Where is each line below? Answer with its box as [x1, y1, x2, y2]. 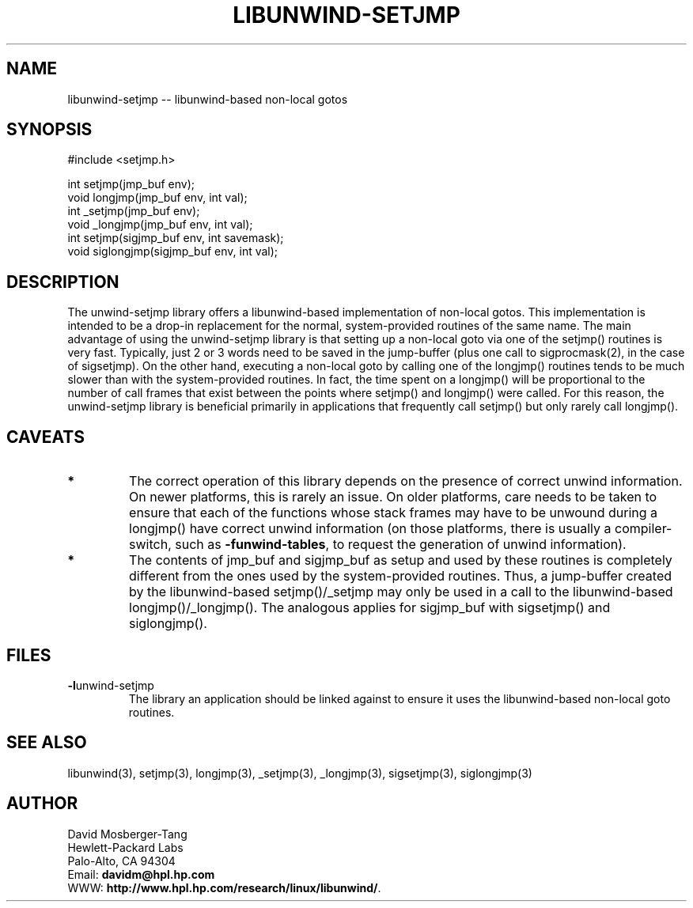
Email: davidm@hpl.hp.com [67, 867, 215, 881]
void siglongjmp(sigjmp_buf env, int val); [67, 244, 278, 259]
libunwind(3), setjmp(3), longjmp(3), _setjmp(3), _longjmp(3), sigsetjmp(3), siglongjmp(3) [67, 766, 532, 780]
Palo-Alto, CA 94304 [67, 853, 176, 868]
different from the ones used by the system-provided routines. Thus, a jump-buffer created [129, 568, 672, 585]
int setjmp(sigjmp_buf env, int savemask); [67, 231, 284, 245]
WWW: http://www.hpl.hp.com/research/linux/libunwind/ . [67, 880, 381, 895]
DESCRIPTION [6, 271, 119, 292]
